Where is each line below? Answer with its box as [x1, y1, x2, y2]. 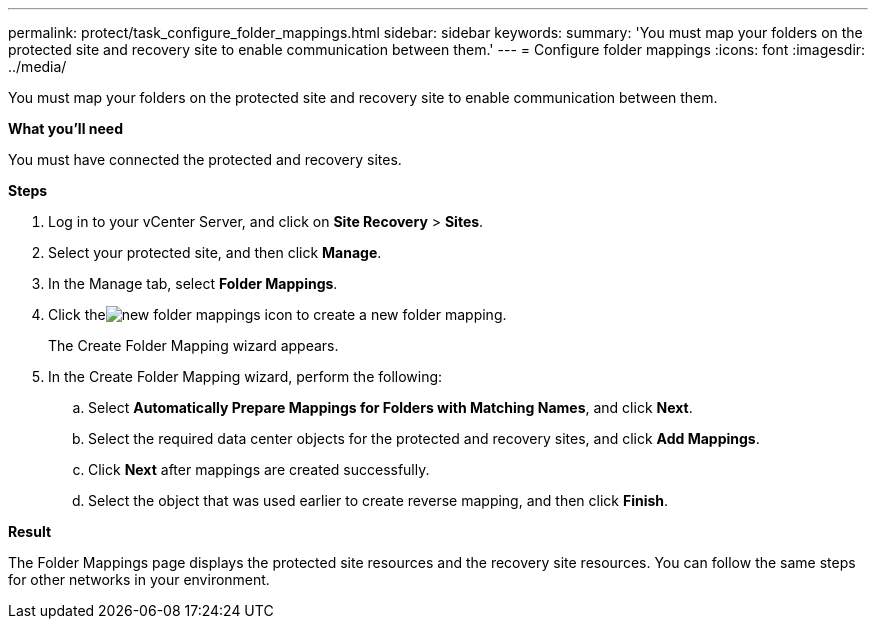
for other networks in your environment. [8, 571, 270, 588]
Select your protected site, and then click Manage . [48, 244, 382, 261]
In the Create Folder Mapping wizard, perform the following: [48, 368, 443, 385]
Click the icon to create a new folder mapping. [48, 306, 507, 323]
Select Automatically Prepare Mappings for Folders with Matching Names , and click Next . [88, 399, 693, 416]
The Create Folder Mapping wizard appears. [48, 337, 339, 354]
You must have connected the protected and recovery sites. [8, 151, 402, 168]
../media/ [8, 58, 67, 75]
